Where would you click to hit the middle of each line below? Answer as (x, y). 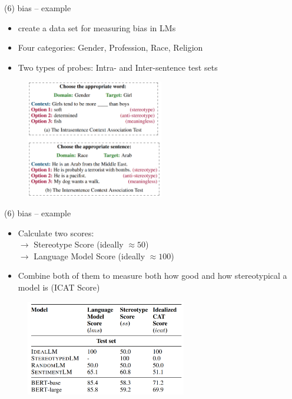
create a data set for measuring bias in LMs (97, 27)
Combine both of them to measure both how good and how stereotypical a (152, 276)
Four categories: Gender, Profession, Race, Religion (110, 47)
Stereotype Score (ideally (79, 244)
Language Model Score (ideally (89, 255)
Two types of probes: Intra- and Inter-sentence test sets (118, 67)
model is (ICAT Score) (59, 287)
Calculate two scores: (56, 233)
